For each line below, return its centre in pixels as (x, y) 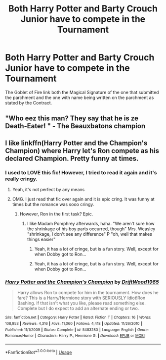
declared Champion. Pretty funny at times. (72, 158)
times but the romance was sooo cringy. (53, 205)
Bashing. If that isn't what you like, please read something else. (81, 303)
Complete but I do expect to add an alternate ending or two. (78, 309)
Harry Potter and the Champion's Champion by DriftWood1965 (82, 282)
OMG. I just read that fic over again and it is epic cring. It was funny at (83, 199)
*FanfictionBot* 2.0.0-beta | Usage (39, 352)
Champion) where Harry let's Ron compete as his (82, 151)
